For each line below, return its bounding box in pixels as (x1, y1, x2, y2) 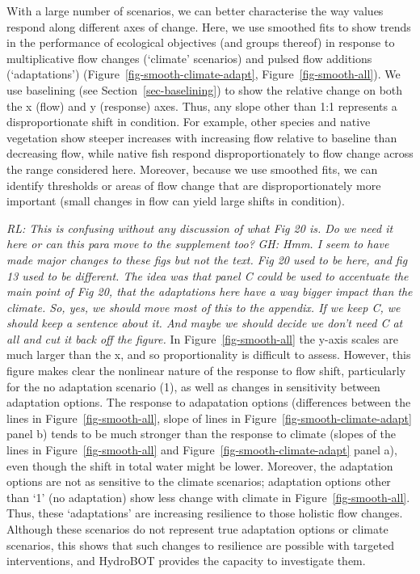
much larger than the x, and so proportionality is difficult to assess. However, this (6, 346, 411, 363)
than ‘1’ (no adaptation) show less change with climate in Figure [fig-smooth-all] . (6, 488, 410, 505)
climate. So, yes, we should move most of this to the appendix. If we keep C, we (6, 298, 401, 315)
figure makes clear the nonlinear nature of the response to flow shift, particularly (6, 362, 406, 379)
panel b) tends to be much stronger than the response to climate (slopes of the (6, 425, 396, 442)
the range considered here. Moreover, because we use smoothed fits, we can (6, 160, 378, 177)
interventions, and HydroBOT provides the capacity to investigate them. (6, 552, 366, 569)
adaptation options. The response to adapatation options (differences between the (6, 394, 411, 411)
